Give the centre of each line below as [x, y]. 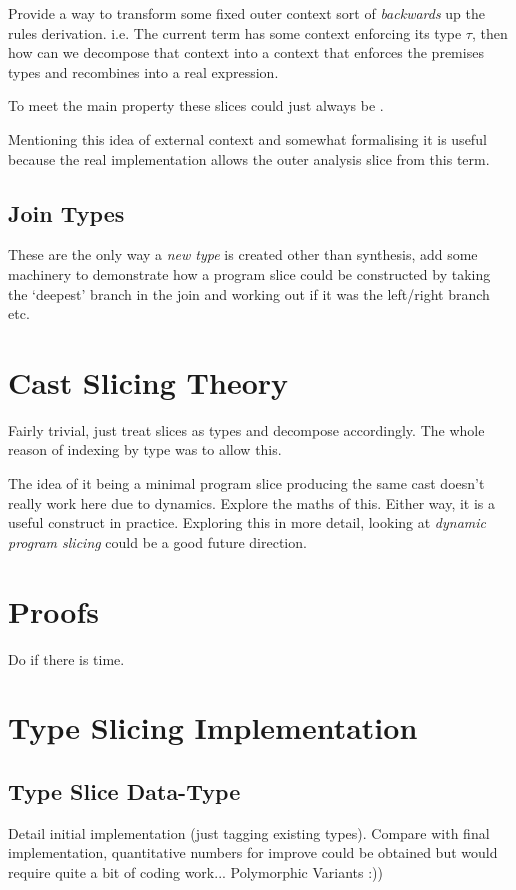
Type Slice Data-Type [124, 790]
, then [489, 32]
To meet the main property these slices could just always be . [196, 105]
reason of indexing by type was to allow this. [145, 449]
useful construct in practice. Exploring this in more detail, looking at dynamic [247, 522]
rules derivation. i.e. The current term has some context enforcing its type [235, 32]
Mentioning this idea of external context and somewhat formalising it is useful [247, 138]
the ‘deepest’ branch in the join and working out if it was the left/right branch [249, 293]
